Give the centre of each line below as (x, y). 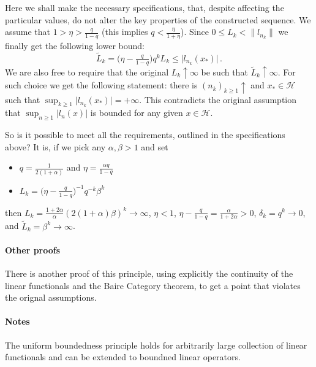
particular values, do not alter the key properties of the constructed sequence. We (158, 19)
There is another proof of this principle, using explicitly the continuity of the (149, 273)
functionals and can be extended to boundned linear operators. (123, 357)
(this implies (125, 32)
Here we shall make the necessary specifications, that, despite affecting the (145, 7)
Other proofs (33, 249)
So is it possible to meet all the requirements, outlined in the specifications (145, 135)
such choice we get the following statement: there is (101, 85)
